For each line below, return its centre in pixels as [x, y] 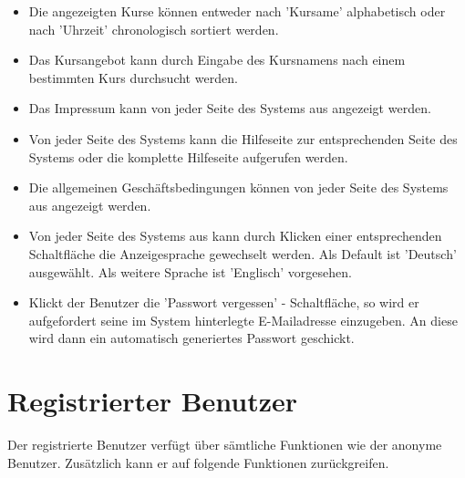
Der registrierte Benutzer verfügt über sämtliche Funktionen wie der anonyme [225, 445]
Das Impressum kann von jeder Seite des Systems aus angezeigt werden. [230, 108]
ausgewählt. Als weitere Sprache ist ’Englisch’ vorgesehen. [190, 271]
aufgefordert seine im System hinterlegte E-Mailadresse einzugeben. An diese [243, 320]
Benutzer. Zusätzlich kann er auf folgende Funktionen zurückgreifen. [198, 462]
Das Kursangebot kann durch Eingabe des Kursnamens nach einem [217, 60]
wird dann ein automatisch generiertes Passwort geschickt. [191, 338]
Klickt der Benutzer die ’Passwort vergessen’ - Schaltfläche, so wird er [224, 302]
